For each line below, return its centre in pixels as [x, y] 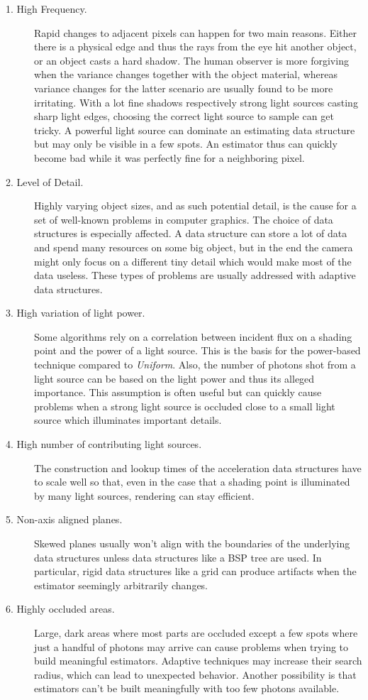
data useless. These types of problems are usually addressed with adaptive [195, 275]
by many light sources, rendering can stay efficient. [144, 495]
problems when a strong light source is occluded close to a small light [185, 406]
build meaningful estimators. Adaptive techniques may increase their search [198, 661]
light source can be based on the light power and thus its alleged [174, 378]
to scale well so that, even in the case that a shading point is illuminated [192, 482]
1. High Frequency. [46, 9]
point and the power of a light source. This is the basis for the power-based [197, 350]
